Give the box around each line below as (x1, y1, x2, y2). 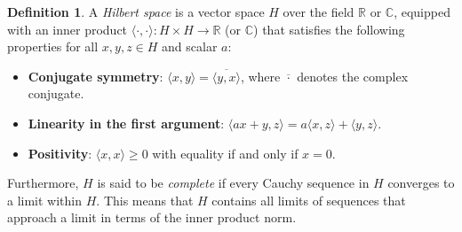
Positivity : (28, 143, 92, 162)
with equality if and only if (152, 143, 299, 162)
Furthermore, (7, 174, 79, 192)
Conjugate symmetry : (28, 66, 163, 85)
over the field (283, 3, 354, 20)
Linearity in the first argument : (28, 113, 225, 132)
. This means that (96, 190, 194, 209)
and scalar (162, 37, 218, 56)
